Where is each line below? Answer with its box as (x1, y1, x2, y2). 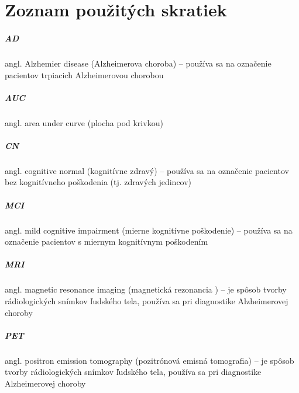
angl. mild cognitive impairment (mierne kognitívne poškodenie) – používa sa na (5, 224, 293, 236)
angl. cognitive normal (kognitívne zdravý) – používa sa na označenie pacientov (5, 164, 289, 176)
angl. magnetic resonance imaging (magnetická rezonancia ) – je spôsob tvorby (5, 283, 287, 295)
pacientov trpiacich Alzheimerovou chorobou (5, 68, 164, 81)
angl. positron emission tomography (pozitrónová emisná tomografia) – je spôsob (5, 354, 294, 366)
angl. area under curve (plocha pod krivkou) (5, 116, 163, 128)
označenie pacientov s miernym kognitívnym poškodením (5, 235, 208, 248)
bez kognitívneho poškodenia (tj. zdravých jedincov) (5, 176, 192, 188)
